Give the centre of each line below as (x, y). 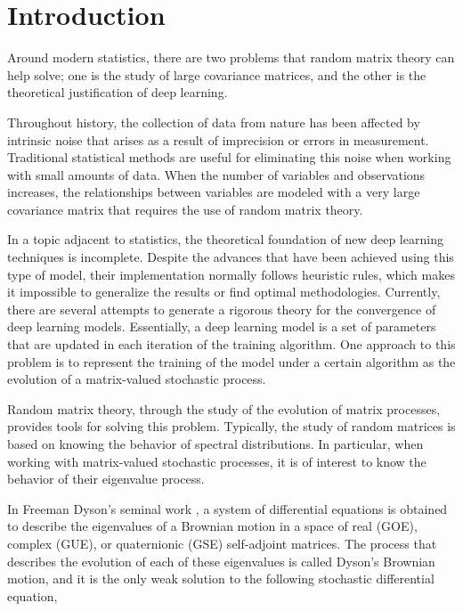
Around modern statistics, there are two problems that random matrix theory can (231, 57)
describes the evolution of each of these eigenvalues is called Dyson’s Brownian (221, 561)
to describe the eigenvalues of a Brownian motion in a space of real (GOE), (212, 526)
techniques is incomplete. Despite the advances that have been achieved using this (231, 257)
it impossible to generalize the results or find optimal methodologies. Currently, (224, 292)
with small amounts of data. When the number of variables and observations (216, 174)
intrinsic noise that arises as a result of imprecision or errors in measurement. (218, 139)
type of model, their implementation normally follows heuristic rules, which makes (231, 274)
